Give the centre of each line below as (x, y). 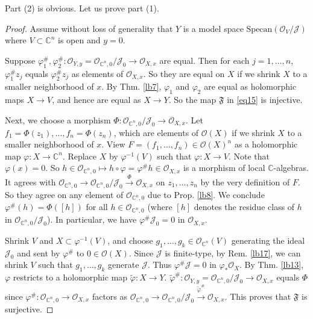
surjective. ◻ (29, 308)
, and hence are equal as (96, 100)
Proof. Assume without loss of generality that (89, 28)
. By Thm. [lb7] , (131, 86)
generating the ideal (268, 240)
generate (124, 265)
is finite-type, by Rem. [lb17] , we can (233, 252)
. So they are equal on (184, 73)
